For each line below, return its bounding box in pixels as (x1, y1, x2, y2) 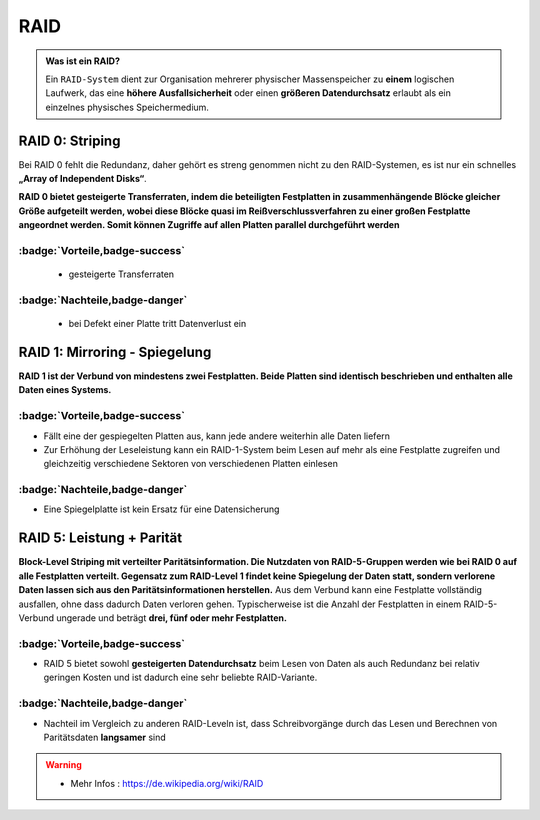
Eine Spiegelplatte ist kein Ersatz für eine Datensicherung (43, 503, 280, 515)
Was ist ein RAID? (45, 55, 120, 67)
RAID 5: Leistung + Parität (18, 530, 183, 547)
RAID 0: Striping (18, 132, 121, 149)
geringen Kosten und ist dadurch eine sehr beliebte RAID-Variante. (43, 671, 318, 684)
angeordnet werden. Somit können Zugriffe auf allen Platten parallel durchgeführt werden (18, 219, 400, 231)
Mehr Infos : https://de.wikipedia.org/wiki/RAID (70, 777, 264, 789)
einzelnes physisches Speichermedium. (45, 101, 210, 113)
